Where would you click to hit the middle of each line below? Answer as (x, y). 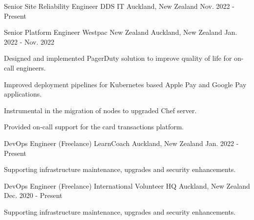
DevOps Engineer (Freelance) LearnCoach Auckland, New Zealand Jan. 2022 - (121, 143)
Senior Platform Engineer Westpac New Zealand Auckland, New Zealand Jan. (121, 32)
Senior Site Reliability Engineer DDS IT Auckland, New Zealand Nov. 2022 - (119, 6)
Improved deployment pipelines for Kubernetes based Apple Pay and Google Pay (125, 84)
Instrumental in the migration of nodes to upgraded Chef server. (100, 110)
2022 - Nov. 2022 (29, 41)
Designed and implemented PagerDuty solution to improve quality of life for (118, 58)
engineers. (31, 67)
